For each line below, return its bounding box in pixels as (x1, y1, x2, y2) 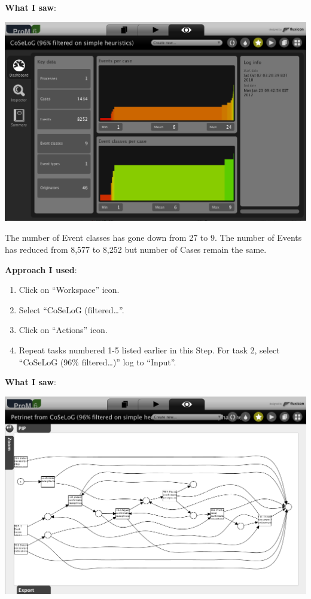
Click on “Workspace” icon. (19, 283, 120, 296)
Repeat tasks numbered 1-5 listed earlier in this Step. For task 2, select (19, 343, 280, 356)
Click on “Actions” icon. (19, 323, 108, 336)
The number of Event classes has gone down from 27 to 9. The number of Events (5, 231, 302, 244)
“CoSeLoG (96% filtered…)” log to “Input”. (19, 355, 176, 368)
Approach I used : (5, 263, 77, 276)
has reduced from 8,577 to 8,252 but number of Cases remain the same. (5, 243, 267, 255)
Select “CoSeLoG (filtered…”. (19, 303, 124, 316)
